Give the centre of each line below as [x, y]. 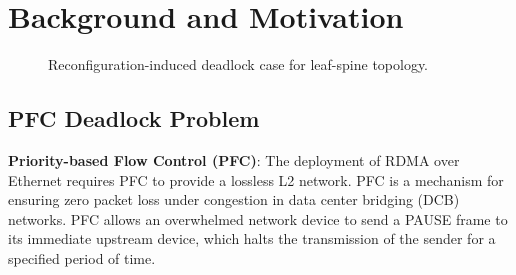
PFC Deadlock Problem [134, 118]
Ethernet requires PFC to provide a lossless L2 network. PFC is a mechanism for [256, 179]
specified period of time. [82, 257]
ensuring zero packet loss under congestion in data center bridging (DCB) [234, 199]
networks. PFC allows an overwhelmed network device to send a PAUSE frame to [258, 218]
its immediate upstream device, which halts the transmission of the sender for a [252, 238]
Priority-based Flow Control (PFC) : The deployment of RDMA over [234, 159]
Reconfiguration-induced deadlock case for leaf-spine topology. [238, 64]
